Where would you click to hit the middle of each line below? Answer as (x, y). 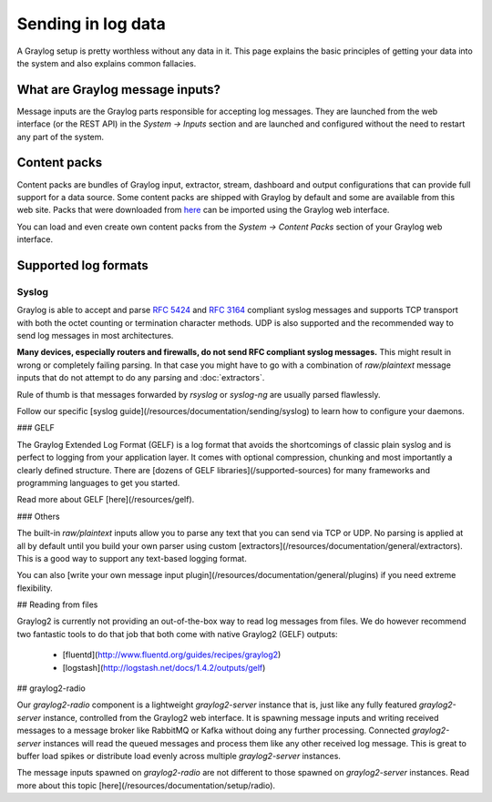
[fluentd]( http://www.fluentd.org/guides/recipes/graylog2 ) (172, 655)
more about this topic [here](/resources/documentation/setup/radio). (146, 785)
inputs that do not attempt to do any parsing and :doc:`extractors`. (141, 378)
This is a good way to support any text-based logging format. (132, 558)
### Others (38, 516)
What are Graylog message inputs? (119, 90)
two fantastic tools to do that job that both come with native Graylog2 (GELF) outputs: (177, 634)
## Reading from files (57, 604)
